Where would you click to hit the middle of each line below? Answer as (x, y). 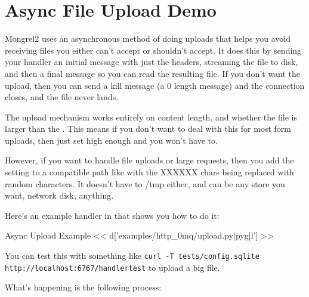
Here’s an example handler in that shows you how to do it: (112, 215)
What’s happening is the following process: (83, 287)
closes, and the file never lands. (62, 97)
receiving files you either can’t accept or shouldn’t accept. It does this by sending (153, 50)
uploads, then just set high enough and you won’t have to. (111, 140)
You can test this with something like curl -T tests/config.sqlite (132, 256)
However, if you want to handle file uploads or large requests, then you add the (149, 160)
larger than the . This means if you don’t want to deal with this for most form (148, 129)
